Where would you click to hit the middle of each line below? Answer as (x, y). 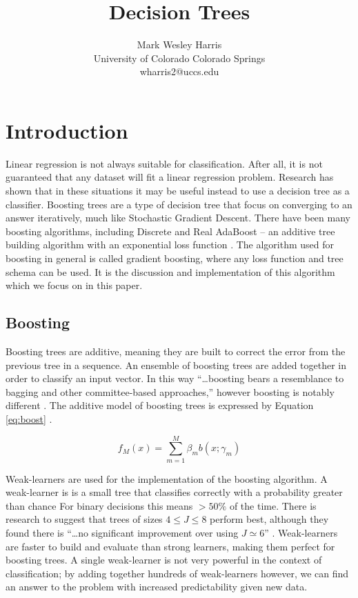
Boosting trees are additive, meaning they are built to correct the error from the (176, 351)
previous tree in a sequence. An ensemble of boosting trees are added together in (176, 365)
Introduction (67, 130)
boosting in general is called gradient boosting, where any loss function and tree (175, 258)
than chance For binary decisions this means (99, 505)
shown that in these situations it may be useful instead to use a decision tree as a (178, 191)
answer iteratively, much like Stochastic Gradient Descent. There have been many (178, 218)
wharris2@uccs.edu (179, 71)
